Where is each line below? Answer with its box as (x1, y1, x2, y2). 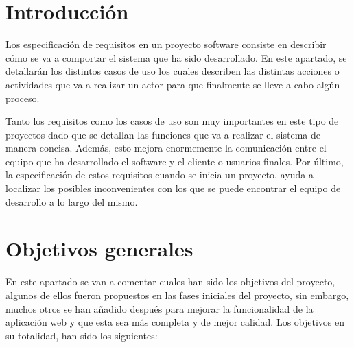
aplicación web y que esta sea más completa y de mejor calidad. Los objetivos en (5, 315, 345, 329)
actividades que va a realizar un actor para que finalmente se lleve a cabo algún (5, 77, 340, 91)
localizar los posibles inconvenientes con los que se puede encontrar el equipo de (5, 181, 341, 195)
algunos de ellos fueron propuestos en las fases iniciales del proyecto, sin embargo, (5, 287, 349, 302)
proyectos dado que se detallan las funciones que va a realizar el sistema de (5, 127, 321, 141)
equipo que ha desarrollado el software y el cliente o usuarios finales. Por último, (5, 154, 344, 168)
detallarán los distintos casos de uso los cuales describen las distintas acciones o (5, 64, 340, 78)
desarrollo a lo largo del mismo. (5, 194, 138, 208)
